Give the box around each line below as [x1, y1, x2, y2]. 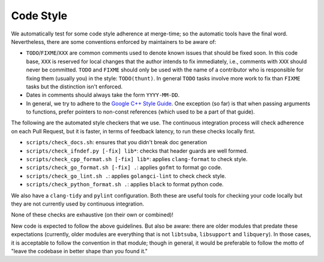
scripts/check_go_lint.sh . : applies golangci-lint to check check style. [26, 172, 226, 180]
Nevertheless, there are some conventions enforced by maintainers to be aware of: [11, 38, 217, 45]
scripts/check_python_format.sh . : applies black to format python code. [26, 181, 224, 188]
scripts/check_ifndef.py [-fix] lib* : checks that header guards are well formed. [26, 147, 248, 154]
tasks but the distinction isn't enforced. [26, 83, 123, 90]
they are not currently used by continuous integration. [11, 200, 145, 207]
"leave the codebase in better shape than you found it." [11, 247, 148, 255]
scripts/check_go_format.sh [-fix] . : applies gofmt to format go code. [26, 164, 223, 171]
